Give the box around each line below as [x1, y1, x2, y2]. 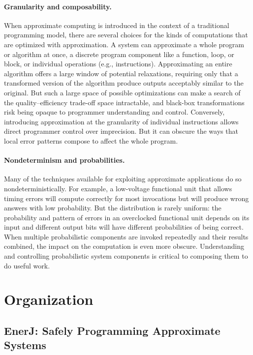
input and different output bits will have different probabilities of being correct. [4, 222, 244, 232]
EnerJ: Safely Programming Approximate [4, 323, 221, 338]
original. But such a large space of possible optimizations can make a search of [4, 87, 241, 97]
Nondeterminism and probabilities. [4, 155, 125, 165]
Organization [4, 289, 94, 309]
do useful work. [4, 260, 50, 270]
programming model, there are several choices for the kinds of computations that [4, 30, 248, 40]
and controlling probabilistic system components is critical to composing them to [4, 251, 248, 261]
